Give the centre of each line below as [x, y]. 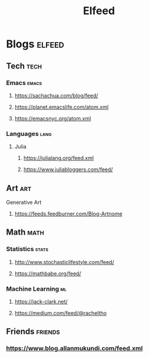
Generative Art [24, 202]
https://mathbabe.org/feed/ [48, 274]
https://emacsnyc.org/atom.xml [53, 118]
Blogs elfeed [35, 44]
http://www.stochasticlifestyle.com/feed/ [64, 262]
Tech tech [24, 66]
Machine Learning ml [36, 289]
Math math [25, 232]
